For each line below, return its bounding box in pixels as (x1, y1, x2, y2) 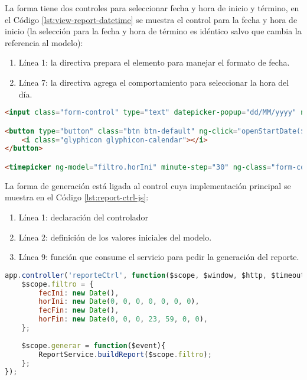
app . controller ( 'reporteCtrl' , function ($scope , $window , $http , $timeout (5, 271, 305, 280)
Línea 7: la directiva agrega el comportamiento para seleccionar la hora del (18, 76, 289, 88)
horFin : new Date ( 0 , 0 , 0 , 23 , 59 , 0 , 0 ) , (38, 315, 208, 324)
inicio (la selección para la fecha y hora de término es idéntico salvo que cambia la (5, 25, 302, 37)
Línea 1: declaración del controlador (18, 211, 149, 223)
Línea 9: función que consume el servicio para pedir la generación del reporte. (18, 251, 299, 263)
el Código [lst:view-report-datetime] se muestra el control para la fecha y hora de (5, 13, 298, 25)
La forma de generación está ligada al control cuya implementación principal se (5, 179, 291, 191)
